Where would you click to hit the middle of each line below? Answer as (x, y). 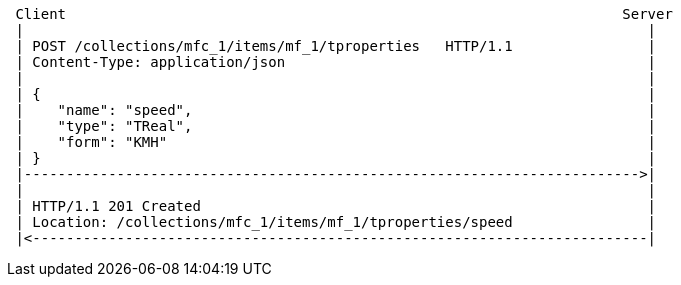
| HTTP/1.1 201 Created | (336, 206)
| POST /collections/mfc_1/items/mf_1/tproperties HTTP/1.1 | (336, 46)
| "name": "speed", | (336, 110)
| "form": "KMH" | (336, 142)
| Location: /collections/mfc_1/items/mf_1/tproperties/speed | (336, 222)
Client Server (344, 14)
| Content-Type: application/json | (336, 62)
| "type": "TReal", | (336, 126)
